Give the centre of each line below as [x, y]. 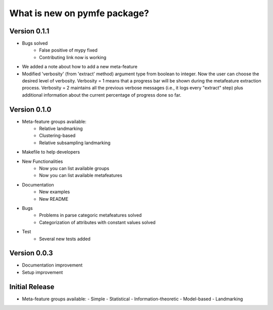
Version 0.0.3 [31, 253]
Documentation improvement [52, 265]
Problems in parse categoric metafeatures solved [90, 215]
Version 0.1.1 [29, 31]
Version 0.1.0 [30, 109]
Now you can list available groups [74, 168]
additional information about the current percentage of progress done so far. [102, 95]
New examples [55, 192]
